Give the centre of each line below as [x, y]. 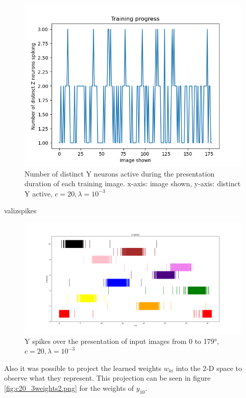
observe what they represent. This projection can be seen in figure [107, 378]
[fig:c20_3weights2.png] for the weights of [69, 388]
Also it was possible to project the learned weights [83, 368]
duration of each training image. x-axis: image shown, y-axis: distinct [133, 183]
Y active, [39, 193]
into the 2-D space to [209, 368]
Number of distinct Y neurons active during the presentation [120, 173]
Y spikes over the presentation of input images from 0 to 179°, [122, 341]
